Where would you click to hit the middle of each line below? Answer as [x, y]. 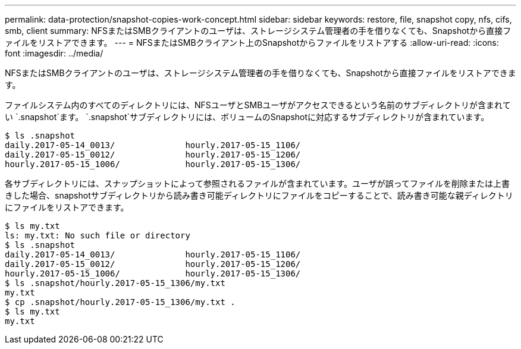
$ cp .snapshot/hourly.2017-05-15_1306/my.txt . [120, 302]
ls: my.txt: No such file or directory [98, 235]
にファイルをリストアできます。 [67, 207]
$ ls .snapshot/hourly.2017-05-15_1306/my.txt [115, 283]
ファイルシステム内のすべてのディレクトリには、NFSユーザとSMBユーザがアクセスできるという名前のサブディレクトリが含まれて [258, 105]
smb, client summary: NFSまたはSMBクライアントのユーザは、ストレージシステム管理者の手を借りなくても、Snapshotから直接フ [258, 31]
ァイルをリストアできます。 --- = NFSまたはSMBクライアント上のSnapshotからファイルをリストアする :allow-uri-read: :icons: [252, 43]
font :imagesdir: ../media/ [54, 53]
